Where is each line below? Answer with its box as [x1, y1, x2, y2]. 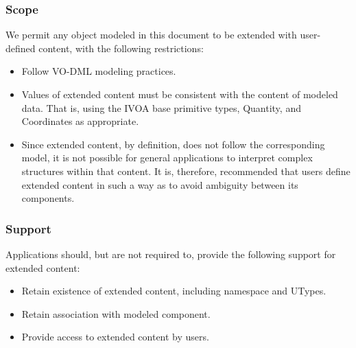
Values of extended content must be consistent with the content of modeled [21, 87, 338, 101]
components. [21, 191, 75, 205]
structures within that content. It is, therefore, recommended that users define [21, 163, 351, 178]
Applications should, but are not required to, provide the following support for [5, 246, 336, 261]
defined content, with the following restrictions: [5, 40, 204, 55]
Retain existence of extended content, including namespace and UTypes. [21, 283, 327, 298]
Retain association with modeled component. [21, 306, 211, 321]
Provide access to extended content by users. [21, 329, 209, 344]
